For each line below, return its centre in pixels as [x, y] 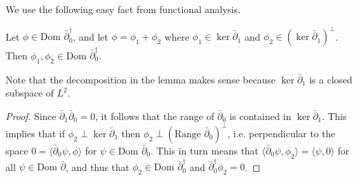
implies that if [36, 133]
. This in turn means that [205, 150]
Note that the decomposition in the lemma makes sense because [141, 79]
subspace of [30, 93]
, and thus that [98, 167]
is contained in [260, 116]
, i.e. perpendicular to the [281, 133]
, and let [91, 36]
